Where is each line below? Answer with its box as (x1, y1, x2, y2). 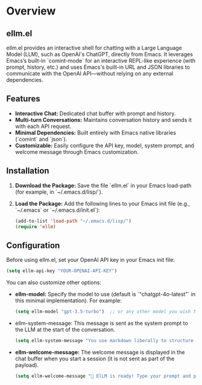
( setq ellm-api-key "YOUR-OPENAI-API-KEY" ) (6, 268, 118, 274)
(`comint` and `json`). (14, 135, 68, 142)
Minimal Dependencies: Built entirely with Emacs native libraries (14, 129, 177, 136)
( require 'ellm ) (14, 223, 56, 230)
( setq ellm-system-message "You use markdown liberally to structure (14, 337, 194, 343)
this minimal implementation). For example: (14, 297, 122, 304)
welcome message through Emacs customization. (14, 148, 139, 155)
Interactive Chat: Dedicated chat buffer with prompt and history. (14, 110, 176, 117)
